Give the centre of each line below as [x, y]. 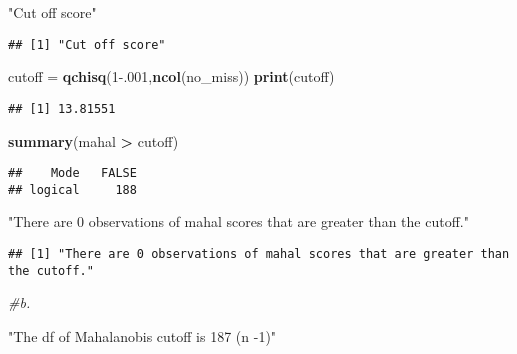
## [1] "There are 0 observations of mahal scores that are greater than [259, 254]
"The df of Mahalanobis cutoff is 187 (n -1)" [142, 335]
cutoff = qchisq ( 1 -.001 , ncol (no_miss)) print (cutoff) [171, 76]
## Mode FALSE [72, 173]
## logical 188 [72, 189]
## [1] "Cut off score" [87, 44]
